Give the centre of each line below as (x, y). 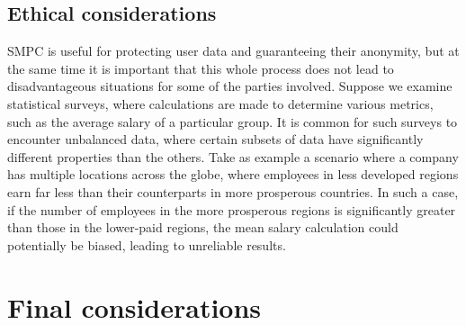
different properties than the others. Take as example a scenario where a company (233, 156)
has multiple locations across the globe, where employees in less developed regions (233, 174)
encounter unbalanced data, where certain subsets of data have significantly (215, 139)
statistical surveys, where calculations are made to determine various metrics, (220, 103)
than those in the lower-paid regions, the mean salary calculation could (203, 227)
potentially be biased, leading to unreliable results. (147, 244)
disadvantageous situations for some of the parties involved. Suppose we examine (230, 86)
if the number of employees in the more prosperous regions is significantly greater (232, 209)
